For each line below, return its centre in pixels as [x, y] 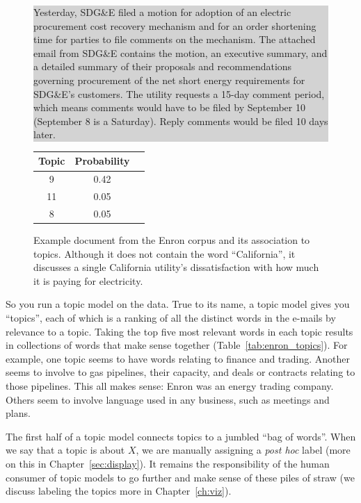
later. [45, 134]
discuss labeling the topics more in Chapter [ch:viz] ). [119, 491]
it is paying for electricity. [88, 280]
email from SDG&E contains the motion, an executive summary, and [180, 52]
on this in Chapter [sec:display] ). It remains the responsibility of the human [168, 463]
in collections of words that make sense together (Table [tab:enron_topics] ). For [177, 345]
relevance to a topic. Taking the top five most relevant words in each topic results [179, 331]
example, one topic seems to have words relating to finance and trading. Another [178, 358]
